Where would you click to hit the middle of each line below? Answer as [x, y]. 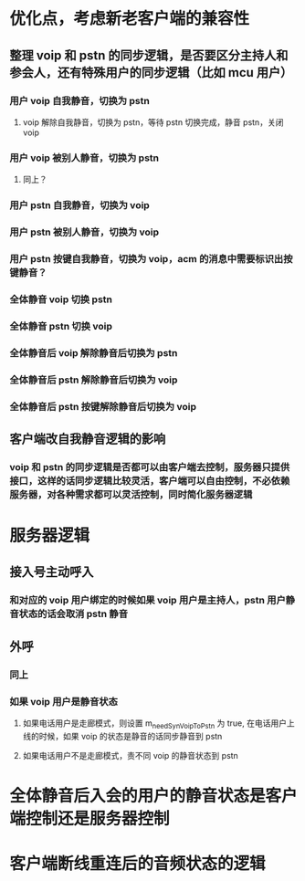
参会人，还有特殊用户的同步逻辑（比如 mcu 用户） [151, 73]
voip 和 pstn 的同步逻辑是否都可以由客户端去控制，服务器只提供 [150, 467]
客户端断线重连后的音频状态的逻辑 [138, 864]
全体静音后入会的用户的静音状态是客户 [154, 796]
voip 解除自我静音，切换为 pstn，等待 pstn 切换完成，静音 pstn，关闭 [153, 122]
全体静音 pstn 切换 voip [61, 326]
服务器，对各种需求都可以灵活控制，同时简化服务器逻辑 [131, 494]
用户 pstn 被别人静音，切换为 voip [84, 232]
